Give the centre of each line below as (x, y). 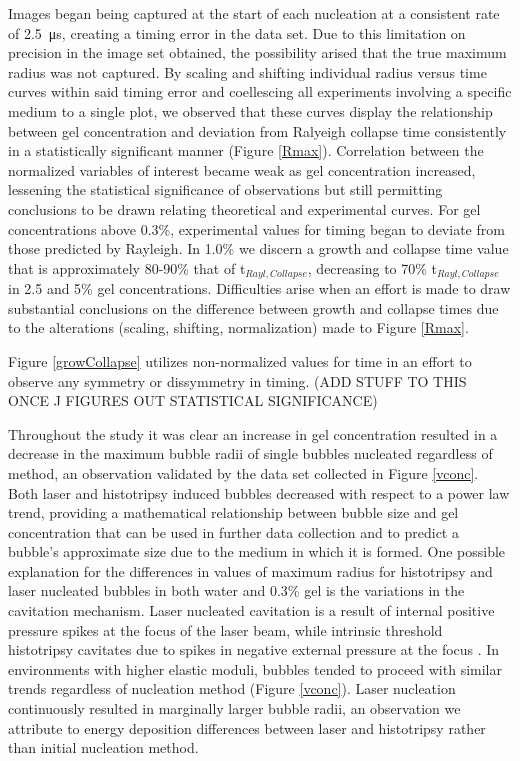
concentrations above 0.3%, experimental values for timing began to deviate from (256, 228)
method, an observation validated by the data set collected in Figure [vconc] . (243, 472)
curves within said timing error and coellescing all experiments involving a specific (260, 91)
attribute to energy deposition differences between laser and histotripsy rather (247, 727)
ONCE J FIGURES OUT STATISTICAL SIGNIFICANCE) (193, 400)
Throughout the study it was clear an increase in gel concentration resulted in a (253, 433)
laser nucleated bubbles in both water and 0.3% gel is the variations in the (236, 590)
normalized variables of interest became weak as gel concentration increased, (242, 169)
